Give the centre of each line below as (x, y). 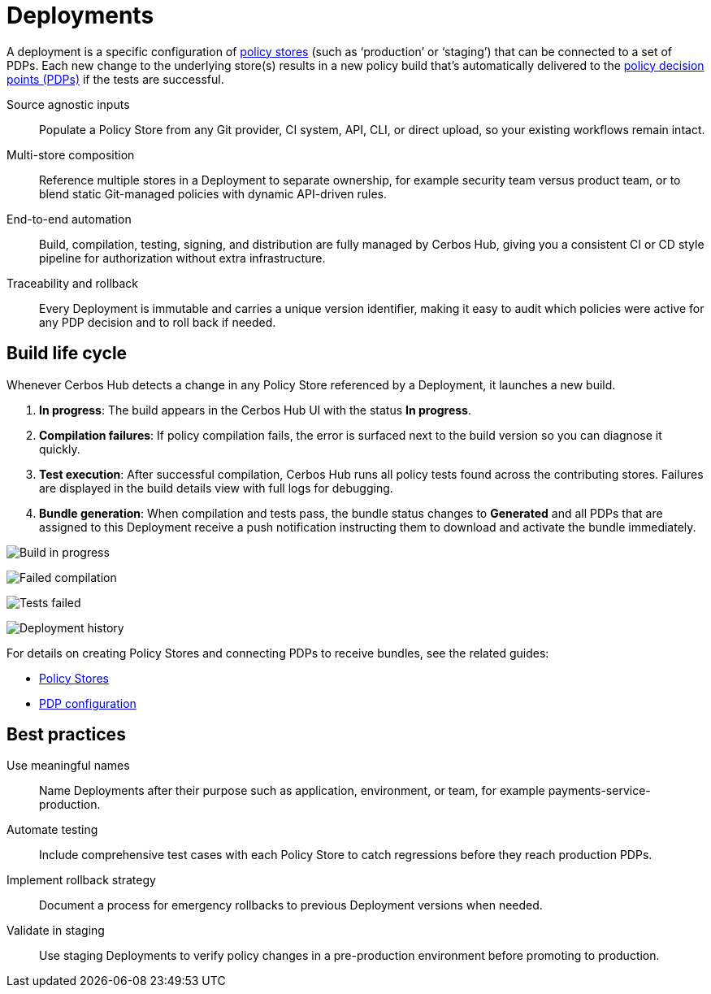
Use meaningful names (68, 766)
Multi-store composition (71, 154)
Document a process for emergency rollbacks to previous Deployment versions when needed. (291, 905)
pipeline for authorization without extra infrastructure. (182, 258)
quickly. (60, 449)
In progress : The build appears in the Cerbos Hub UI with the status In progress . (255, 410)
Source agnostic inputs (68, 104)
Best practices (66, 735)
